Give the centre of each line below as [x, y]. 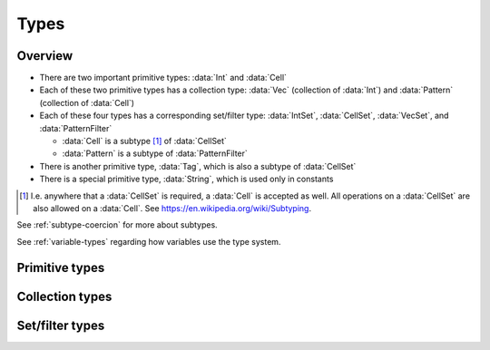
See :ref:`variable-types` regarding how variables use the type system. [149, 241]
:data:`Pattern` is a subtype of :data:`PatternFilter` [155, 153]
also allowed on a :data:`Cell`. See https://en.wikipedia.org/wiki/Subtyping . [172, 208]
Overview [45, 56]
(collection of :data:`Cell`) [87, 102]
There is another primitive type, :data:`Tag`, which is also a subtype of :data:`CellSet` [198, 166]
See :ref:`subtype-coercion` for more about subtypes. [117, 225]
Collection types [64, 296]
